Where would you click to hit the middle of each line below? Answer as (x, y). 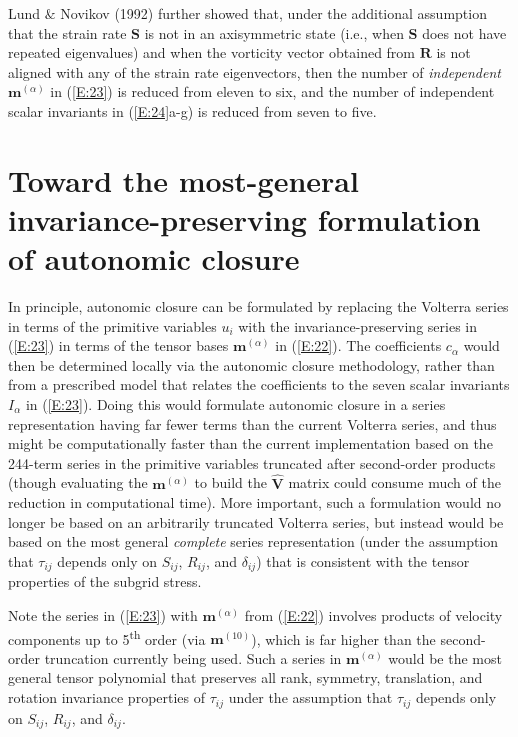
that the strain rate (67, 32)
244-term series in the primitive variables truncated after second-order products (252, 462)
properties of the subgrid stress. (105, 581)
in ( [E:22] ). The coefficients (358, 345)
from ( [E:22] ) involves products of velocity (373, 615)
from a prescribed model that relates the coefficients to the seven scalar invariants (259, 384)
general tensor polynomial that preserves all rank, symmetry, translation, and (245, 677)
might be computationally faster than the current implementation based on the (250, 443)
